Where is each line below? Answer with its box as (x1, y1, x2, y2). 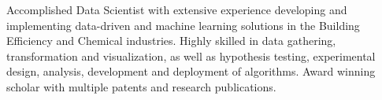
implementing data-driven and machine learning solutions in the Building (6, 17, 360, 33)
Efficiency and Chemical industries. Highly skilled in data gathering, (6, 32, 336, 49)
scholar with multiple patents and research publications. (6, 78, 276, 94)
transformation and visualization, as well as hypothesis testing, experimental (6, 47, 376, 64)
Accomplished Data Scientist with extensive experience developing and (6, 2, 347, 17)
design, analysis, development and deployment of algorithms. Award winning (6, 63, 376, 80)
